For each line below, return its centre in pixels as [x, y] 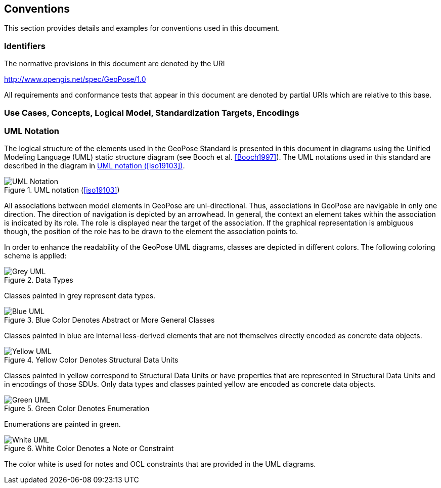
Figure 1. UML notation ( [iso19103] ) [62, 190]
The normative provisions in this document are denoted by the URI [115, 64]
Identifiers [25, 46]
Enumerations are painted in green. [62, 424]
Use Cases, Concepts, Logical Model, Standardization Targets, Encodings [152, 113]
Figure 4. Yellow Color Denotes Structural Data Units [91, 360]
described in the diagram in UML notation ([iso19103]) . [95, 166]
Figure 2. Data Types [39, 280]
